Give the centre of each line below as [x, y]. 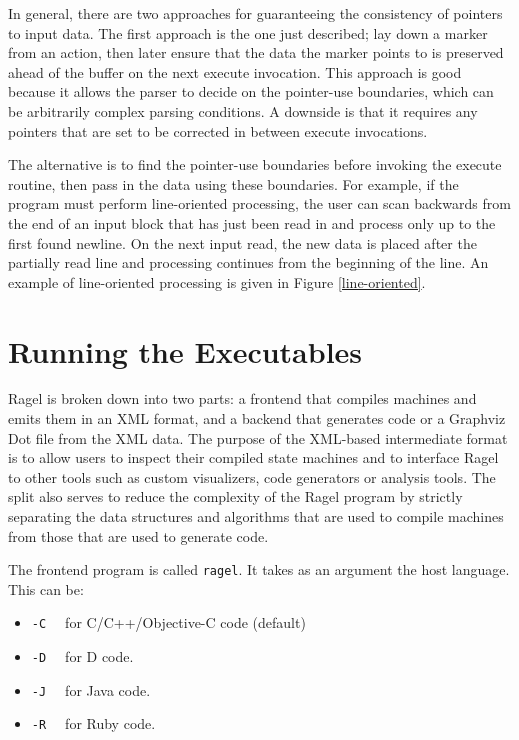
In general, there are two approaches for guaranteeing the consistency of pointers [255, 13]
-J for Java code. [91, 689]
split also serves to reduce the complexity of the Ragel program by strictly [235, 496]
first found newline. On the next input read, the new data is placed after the [242, 242]
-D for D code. [82, 656]
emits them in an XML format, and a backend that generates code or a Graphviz [257, 418]
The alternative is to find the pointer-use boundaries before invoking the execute [255, 164]
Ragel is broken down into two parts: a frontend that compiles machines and [242, 398]
